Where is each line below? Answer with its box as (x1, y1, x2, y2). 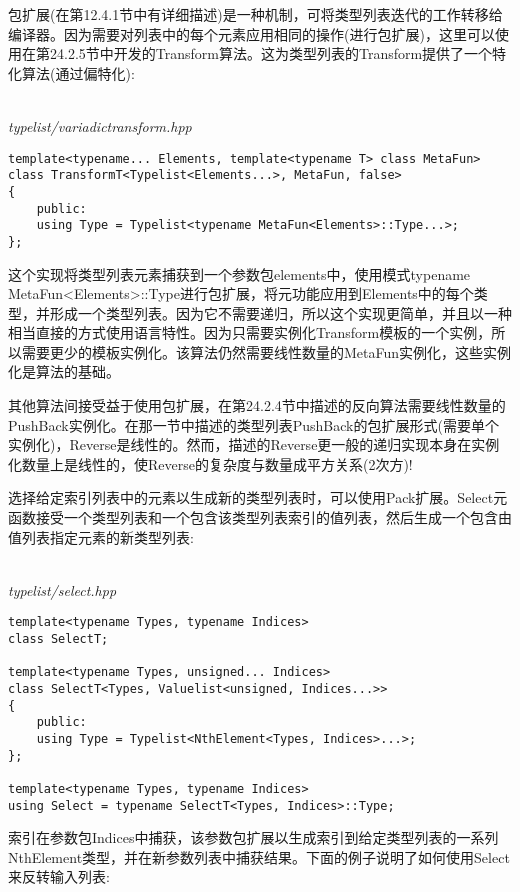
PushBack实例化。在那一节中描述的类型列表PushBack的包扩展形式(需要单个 (8, 414, 499, 435)
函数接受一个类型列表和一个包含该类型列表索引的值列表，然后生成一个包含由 (8, 507, 512, 528)
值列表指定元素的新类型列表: (8, 526, 194, 547)
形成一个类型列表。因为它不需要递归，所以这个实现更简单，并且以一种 (49, 302, 512, 323)
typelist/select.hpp (8, 579, 117, 600)
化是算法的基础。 (8, 361, 120, 382)
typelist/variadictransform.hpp (8, 115, 192, 136)
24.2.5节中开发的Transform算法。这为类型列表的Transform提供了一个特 (49, 43, 507, 64)
